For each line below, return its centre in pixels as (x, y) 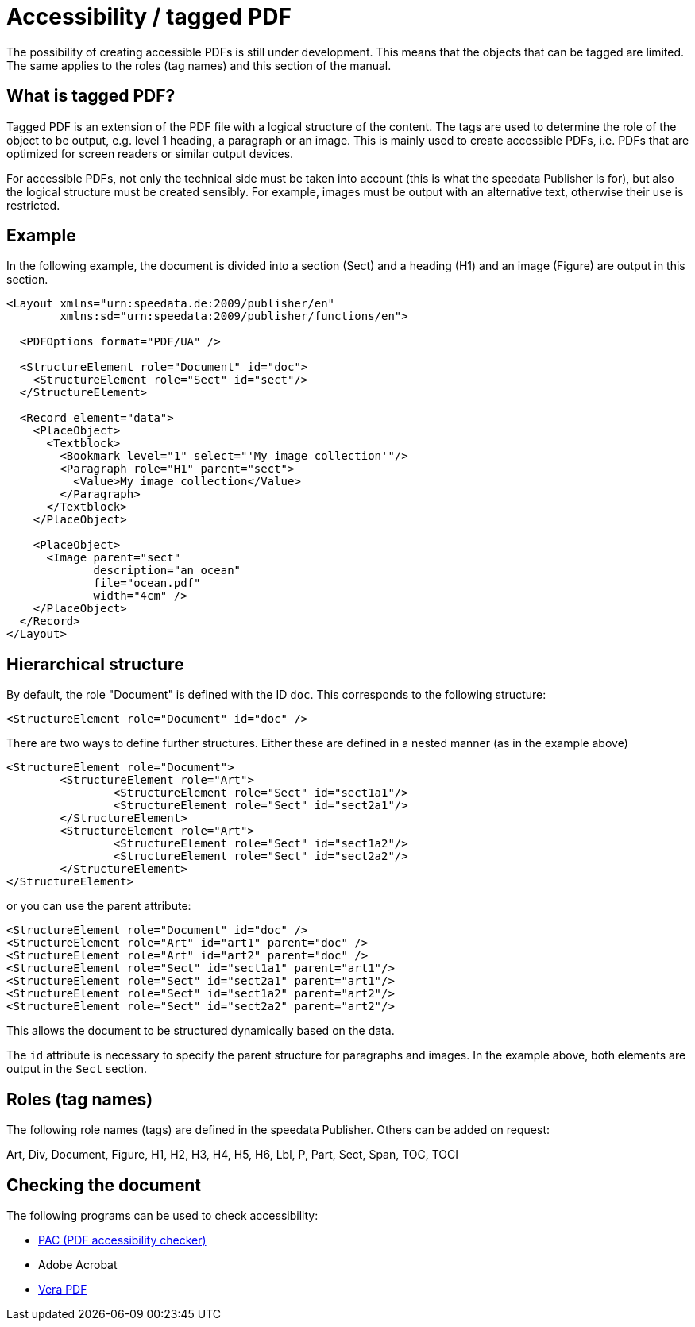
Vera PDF (63, 1289)
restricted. (33, 205)
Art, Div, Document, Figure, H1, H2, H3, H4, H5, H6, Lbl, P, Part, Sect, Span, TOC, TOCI (233, 1155)
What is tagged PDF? (91, 96)
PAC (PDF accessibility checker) (122, 1240)
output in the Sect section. (77, 1069)
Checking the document (104, 1185)
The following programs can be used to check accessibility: (162, 1215)
